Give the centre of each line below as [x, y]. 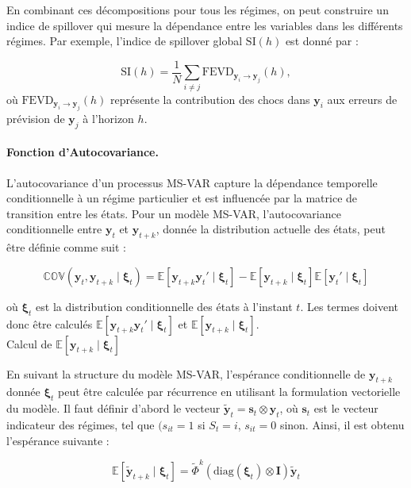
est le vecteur [346, 408]
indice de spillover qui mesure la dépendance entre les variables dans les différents [205, 25]
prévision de [36, 118]
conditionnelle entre [54, 229]
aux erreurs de [362, 99]
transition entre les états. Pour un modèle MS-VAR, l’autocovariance [174, 213]
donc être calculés [50, 323]
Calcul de [29, 343]
